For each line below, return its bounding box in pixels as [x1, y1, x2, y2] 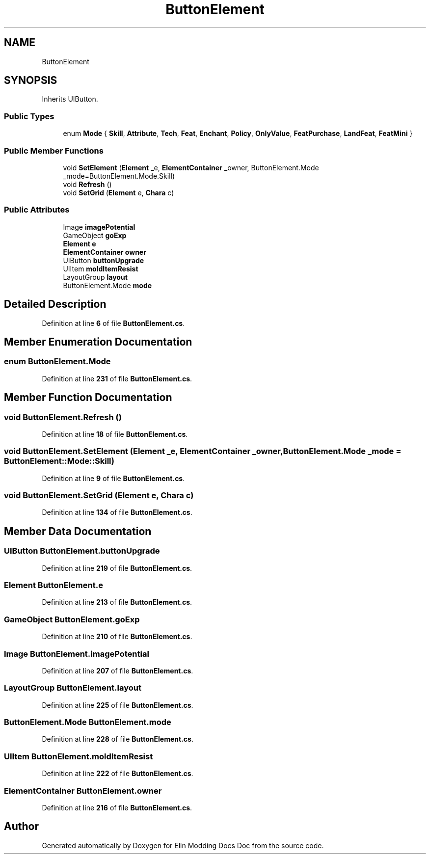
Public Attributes [4, 205, 70, 215]
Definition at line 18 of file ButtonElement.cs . [42, 429, 188, 438]
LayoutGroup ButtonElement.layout [4, 683, 141, 693]
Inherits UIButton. [42, 95, 98, 104]
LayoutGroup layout [63, 272, 128, 281]
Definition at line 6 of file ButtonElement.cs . [42, 319, 185, 327]
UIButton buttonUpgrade [63, 256, 144, 265]
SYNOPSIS [4, 74, 57, 87]
